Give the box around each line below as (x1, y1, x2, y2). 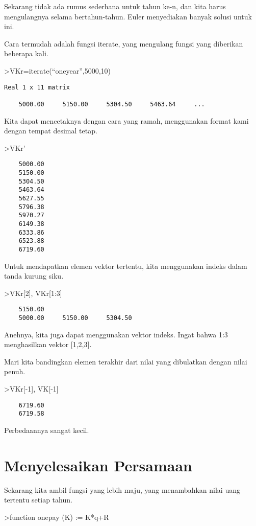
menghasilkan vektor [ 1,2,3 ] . (4, 339, 92, 350)
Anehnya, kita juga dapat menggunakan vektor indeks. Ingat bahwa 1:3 (4, 329, 228, 339)
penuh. (4, 366, 25, 377)
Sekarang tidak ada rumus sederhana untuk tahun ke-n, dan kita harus (4, 1, 226, 11)
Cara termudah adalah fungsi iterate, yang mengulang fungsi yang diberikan (4, 38, 243, 49)
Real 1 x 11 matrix (4, 83, 70, 91)
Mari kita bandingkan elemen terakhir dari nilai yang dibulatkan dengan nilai (4, 356, 247, 367)
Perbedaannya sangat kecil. (4, 424, 89, 435)
